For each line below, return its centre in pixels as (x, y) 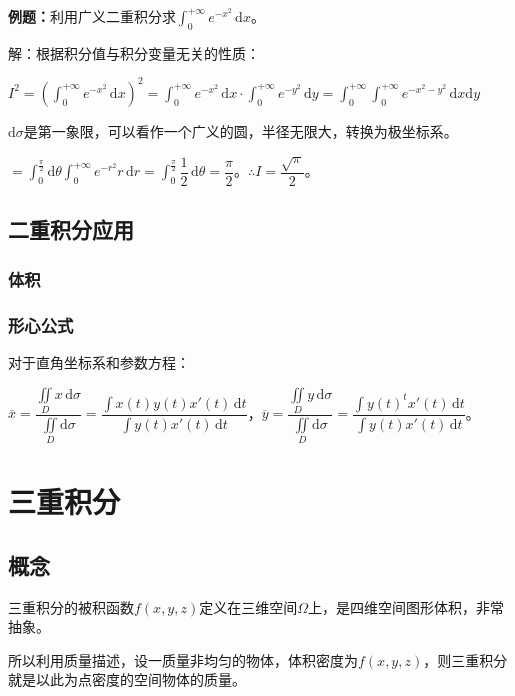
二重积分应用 (71, 229)
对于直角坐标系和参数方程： (99, 361)
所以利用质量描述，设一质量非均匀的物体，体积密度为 (183, 659)
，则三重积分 (465, 659)
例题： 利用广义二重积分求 (92, 16)
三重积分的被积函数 (71, 606)
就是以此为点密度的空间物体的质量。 (127, 679)
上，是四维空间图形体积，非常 (406, 606)
